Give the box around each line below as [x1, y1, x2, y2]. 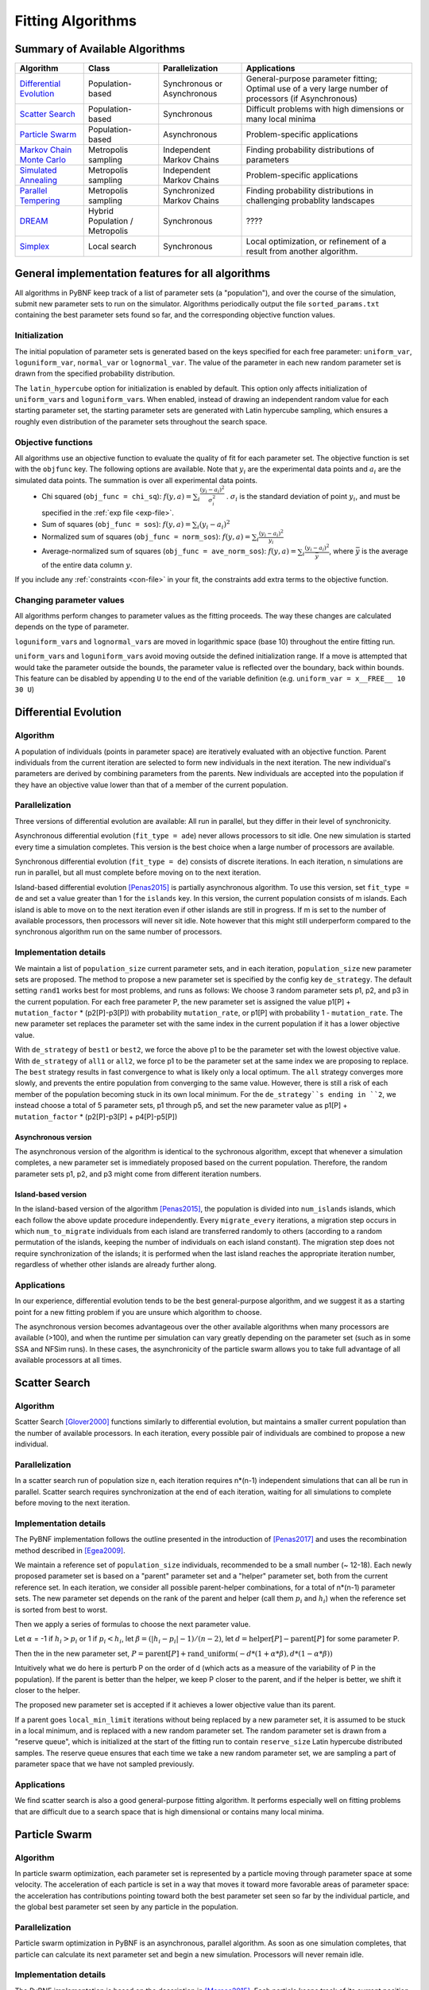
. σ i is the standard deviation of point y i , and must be [226, 491, 400, 503]
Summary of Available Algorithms [14, 42, 186, 56]
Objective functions [14, 436, 93, 447]
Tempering [19, 195, 60, 206]
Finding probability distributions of [245, 144, 375, 155]
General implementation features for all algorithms [14, 267, 271, 280]
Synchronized [163, 185, 215, 197]
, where [328, 546, 354, 556]
